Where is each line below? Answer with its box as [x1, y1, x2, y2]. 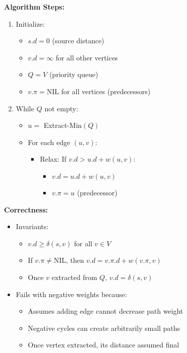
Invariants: [16, 221, 49, 232]
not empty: [44, 103, 78, 113]
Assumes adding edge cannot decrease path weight [28, 306, 183, 316]
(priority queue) [49, 69, 99, 80]
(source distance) [52, 35, 105, 46]
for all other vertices [55, 52, 118, 62]
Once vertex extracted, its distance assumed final [28, 339, 179, 350]
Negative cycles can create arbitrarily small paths [28, 322, 180, 333]
